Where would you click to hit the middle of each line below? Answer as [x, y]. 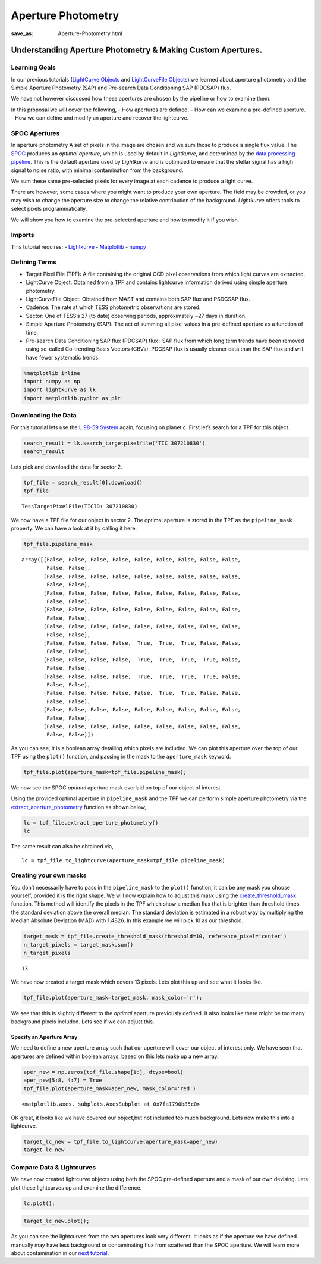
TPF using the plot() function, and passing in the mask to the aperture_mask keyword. [121, 757]
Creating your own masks [49, 875]
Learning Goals [34, 67]
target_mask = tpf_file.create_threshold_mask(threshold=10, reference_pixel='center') [155, 937]
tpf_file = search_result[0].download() [83, 483]
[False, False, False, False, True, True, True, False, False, [142, 643]
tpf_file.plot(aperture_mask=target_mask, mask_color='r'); [113, 998]
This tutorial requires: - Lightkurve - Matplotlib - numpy [79, 246]
